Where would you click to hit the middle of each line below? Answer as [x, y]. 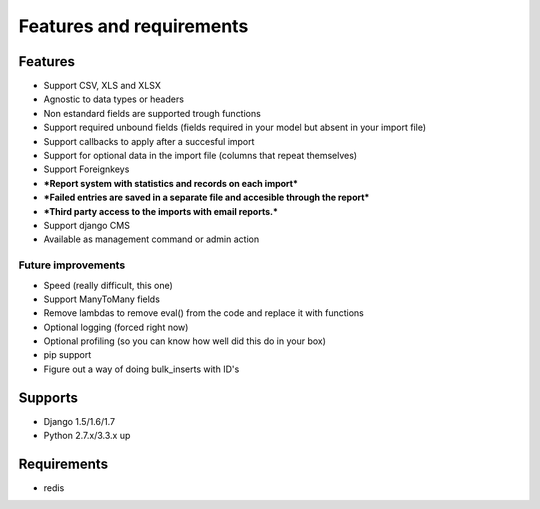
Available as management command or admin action [151, 239]
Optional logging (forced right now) [116, 327]
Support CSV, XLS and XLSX [102, 86]
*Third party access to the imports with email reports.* [161, 211]
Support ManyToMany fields [101, 299]
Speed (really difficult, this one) [108, 285]
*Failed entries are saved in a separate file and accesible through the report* [206, 197]
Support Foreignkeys [86, 169]
